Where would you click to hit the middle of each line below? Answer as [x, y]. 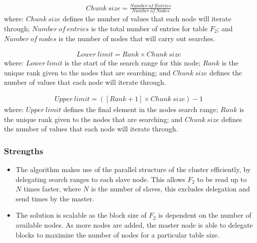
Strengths [24, 151]
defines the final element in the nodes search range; [141, 109]
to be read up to [222, 179]
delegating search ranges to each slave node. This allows [101, 179]
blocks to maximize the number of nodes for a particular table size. [117, 234]
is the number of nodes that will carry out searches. [137, 38]
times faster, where [52, 189]
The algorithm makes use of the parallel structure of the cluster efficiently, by [133, 169]
